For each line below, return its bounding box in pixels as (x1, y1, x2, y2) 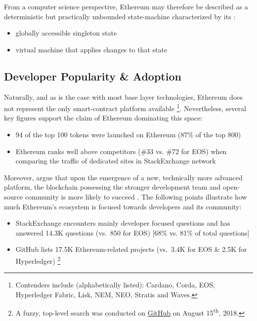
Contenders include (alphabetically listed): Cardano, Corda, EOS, (15, 280, 215, 290)
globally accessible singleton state (15, 28, 117, 38)
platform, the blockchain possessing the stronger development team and (4, 182, 221, 192)
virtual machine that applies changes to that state (15, 44, 168, 54)
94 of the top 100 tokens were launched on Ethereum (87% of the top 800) (15, 129, 241, 140)
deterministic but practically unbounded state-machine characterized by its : (4, 11, 236, 21)
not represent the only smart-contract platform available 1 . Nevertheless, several (4, 102, 246, 113)
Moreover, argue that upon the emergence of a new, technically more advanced (4, 172, 243, 182)
